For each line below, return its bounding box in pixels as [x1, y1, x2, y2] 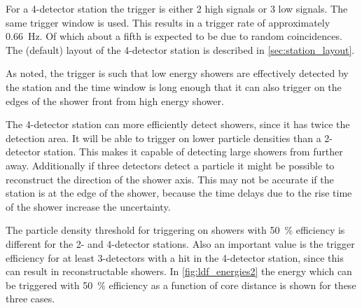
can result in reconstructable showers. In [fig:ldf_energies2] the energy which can [6, 264, 352, 279]
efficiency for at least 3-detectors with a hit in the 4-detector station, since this [6, 250, 344, 265]
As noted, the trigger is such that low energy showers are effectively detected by [6, 66, 349, 80]
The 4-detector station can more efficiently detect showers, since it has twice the [6, 117, 350, 132]
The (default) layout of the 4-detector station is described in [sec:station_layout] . [6, 42, 355, 57]
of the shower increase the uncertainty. [6, 199, 171, 213]
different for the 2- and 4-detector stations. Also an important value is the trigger [6, 236, 355, 251]
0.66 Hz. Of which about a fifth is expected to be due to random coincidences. [6, 29, 342, 43]
